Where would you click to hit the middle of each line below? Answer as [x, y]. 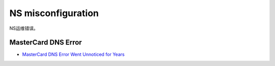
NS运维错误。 [24, 28]
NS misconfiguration [54, 13]
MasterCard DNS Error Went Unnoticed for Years [73, 54]
